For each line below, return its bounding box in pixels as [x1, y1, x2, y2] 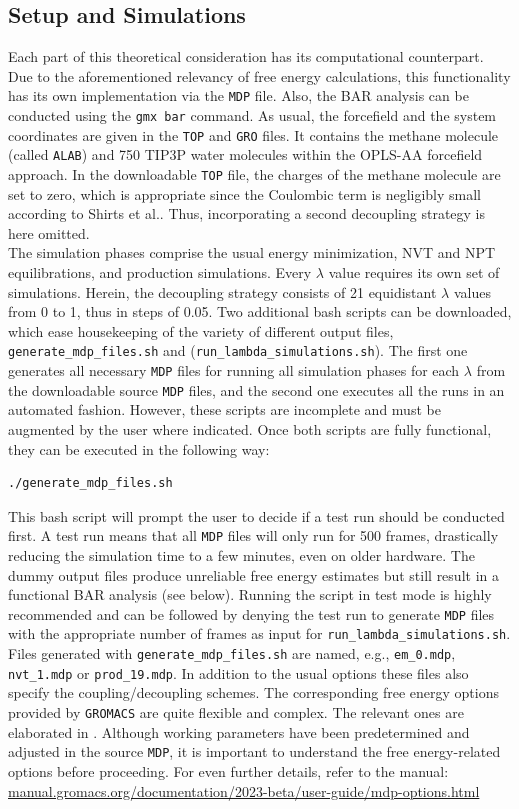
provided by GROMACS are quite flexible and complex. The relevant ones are [8, 702, 464, 723]
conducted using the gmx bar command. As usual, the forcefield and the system [8, 105, 497, 126]
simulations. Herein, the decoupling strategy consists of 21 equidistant [8, 281, 437, 302]
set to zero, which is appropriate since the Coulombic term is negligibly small [8, 183, 482, 204]
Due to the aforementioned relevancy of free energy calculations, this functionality [8, 65, 511, 86]
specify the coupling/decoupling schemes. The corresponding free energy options [8, 682, 499, 703]
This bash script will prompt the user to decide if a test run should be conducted [8, 505, 505, 526]
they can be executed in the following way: [8, 438, 270, 459]
